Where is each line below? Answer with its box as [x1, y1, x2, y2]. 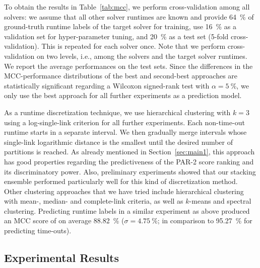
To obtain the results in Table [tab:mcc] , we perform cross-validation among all [4, 2, 250, 12]
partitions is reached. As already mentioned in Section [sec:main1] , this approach [4, 146, 255, 157]
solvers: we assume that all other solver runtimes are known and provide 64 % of [4, 11, 254, 22]
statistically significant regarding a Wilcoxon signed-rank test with [4, 80, 210, 91]
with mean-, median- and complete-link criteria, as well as [4, 196, 183, 206]
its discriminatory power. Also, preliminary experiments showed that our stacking [4, 166, 256, 176]
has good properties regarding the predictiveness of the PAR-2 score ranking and [4, 156, 254, 166]
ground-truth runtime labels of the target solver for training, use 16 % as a [4, 21, 237, 32]
